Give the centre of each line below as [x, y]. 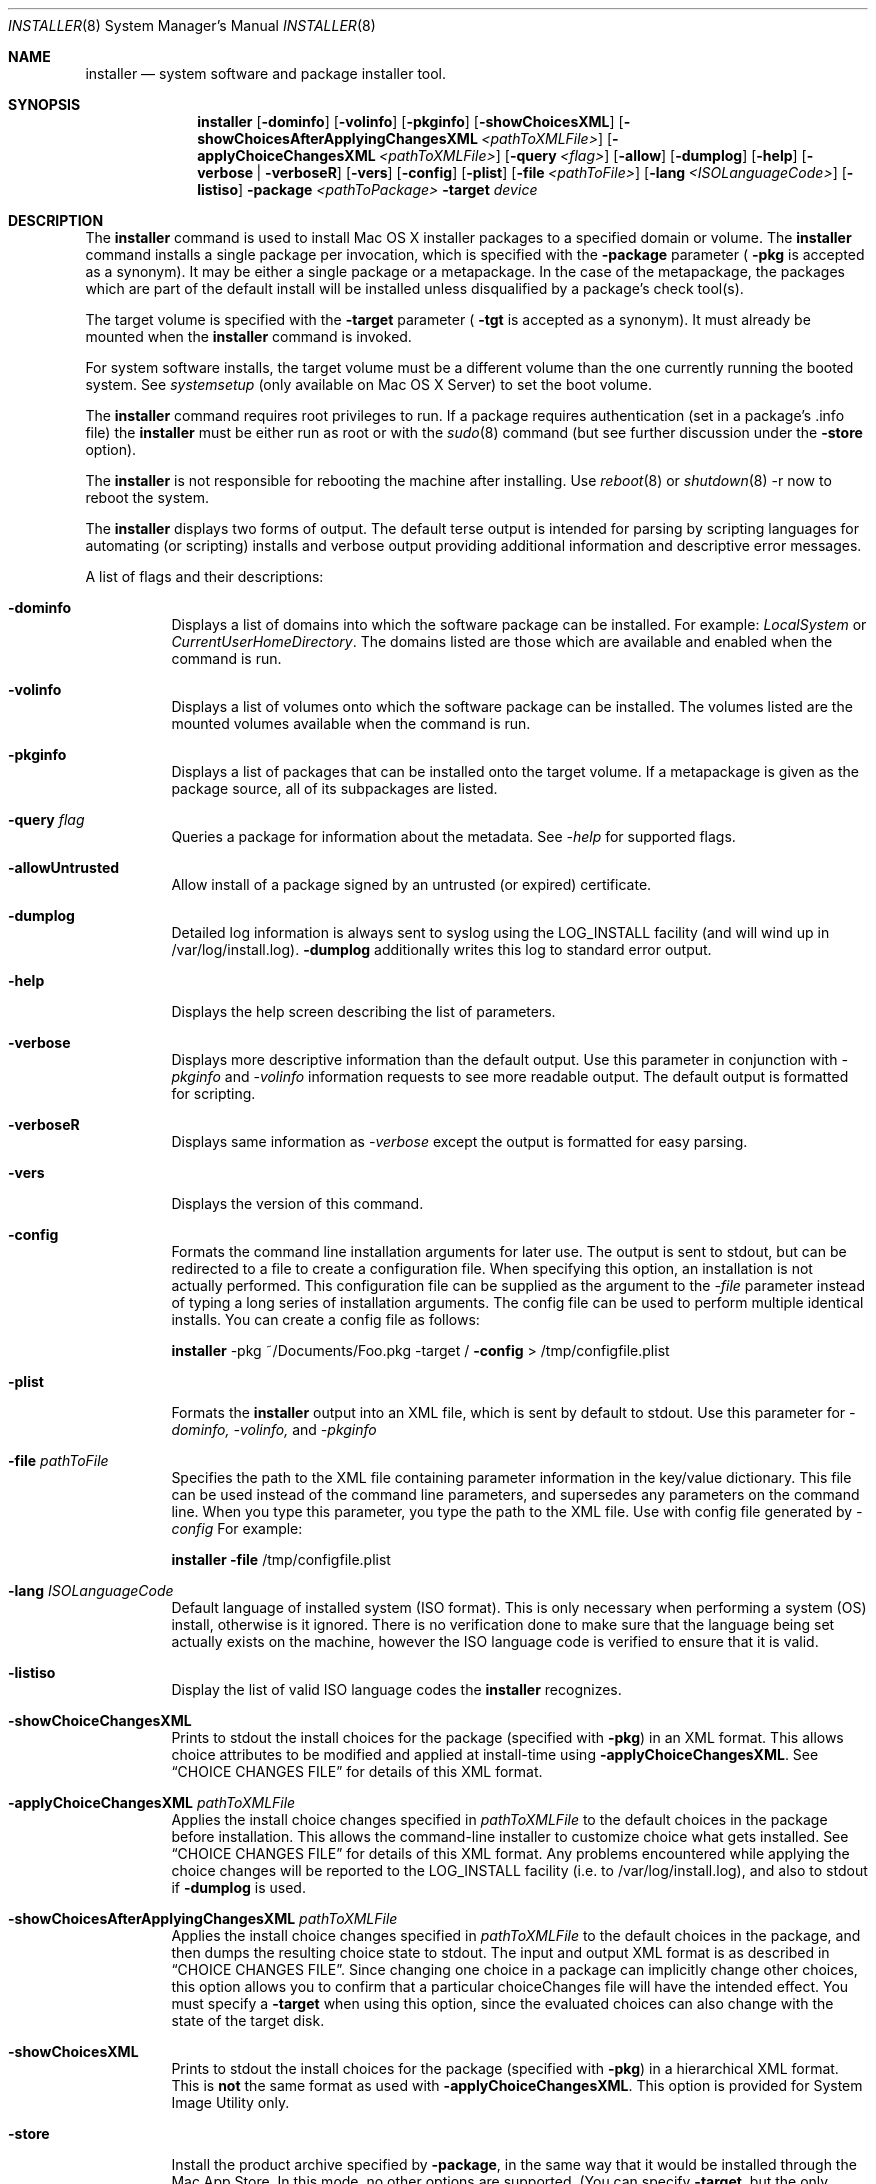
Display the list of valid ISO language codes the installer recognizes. [396, 1689]
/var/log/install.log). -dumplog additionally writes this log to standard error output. [441, 949]
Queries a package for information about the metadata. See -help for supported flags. [453, 836]
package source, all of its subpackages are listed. [334, 788]
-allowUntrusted [64, 867]
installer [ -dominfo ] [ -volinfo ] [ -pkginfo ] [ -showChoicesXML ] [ [410, 121]
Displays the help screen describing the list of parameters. [363, 1011]
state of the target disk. [248, 2020]
